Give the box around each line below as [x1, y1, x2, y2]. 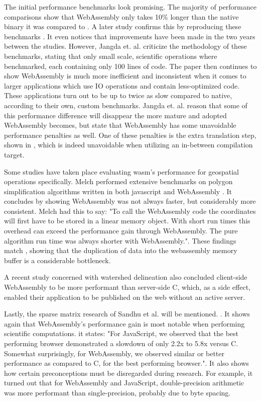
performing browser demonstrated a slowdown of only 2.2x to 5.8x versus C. [4, 338, 238, 348]
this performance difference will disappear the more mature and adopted [4, 110, 227, 120]
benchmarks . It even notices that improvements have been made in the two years [4, 31, 255, 41]
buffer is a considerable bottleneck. [4, 255, 111, 265]
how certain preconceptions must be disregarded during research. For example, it [4, 367, 253, 378]
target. [4, 149, 25, 159]
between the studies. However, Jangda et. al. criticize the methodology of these [4, 41, 247, 51]
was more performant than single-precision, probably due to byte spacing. [4, 387, 231, 397]
